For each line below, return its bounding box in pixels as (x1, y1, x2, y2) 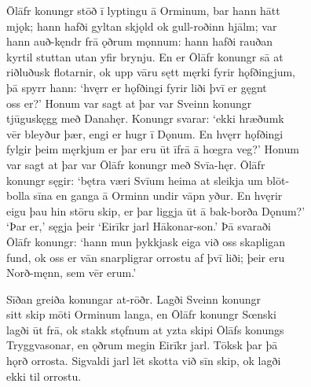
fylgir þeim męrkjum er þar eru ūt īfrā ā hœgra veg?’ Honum (6, 141, 299, 157)
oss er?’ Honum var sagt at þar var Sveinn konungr (6, 94, 252, 111)
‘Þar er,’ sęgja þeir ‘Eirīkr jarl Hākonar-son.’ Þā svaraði (6, 218, 271, 234)
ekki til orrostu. (6, 367, 82, 384)
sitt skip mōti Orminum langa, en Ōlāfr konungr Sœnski (6, 306, 276, 322)
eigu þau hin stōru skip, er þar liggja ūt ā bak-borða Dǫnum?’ (6, 202, 306, 219)
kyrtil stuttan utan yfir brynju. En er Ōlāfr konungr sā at (6, 48, 284, 64)
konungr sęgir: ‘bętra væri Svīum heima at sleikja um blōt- (6, 171, 290, 188)
